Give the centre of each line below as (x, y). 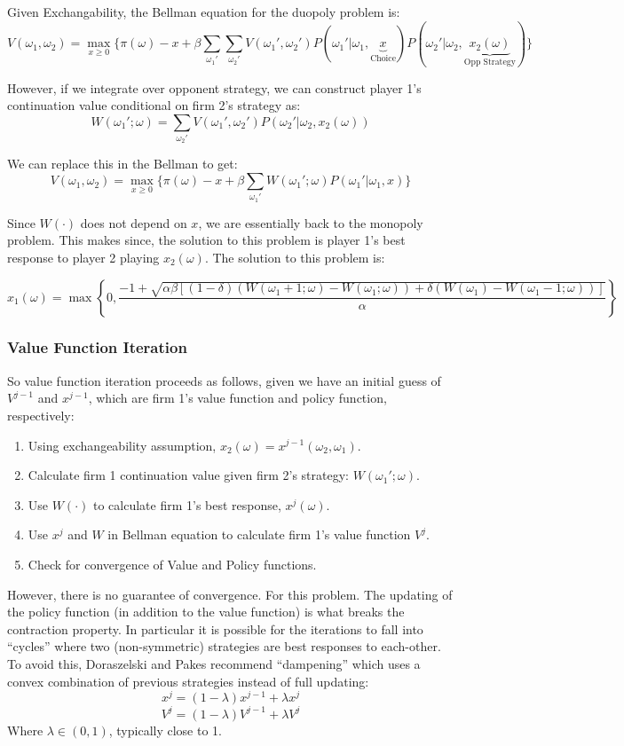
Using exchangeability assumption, (122, 445)
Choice (383, 58)
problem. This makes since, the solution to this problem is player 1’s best (206, 240)
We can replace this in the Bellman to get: (122, 164)
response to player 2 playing (83, 257)
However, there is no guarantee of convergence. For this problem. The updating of (230, 594)
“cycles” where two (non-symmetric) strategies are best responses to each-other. (224, 646)
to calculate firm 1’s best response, (187, 504)
